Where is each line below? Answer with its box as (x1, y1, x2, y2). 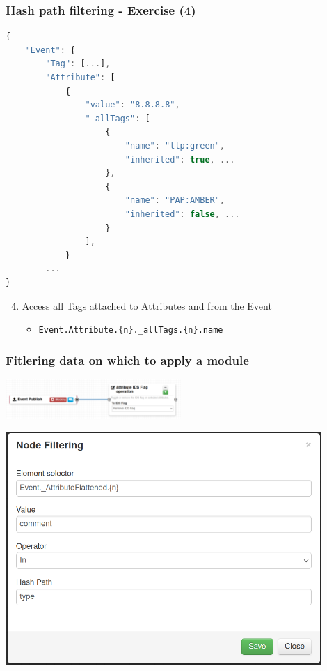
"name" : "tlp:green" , (125, 140, 225, 151)
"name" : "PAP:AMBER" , (125, 195, 225, 206)
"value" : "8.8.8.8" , (85, 100, 180, 110)
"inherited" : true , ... (125, 154, 235, 165)
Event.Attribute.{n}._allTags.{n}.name (38, 325, 223, 335)
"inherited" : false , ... (125, 209, 240, 219)
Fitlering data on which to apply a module (6, 351, 249, 368)
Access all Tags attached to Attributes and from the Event (22, 298, 272, 312)
